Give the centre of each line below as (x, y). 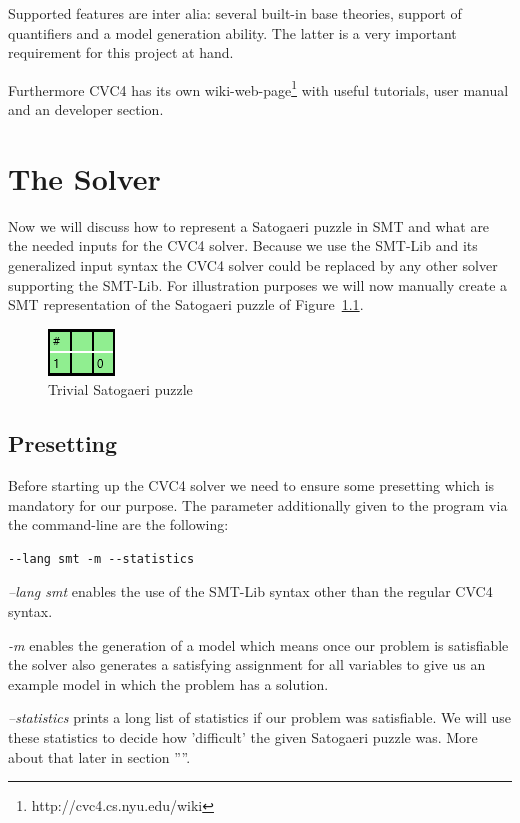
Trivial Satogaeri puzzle (120, 389)
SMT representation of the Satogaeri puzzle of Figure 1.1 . (186, 304)
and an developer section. (86, 109)
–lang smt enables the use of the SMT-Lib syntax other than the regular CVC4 (250, 591)
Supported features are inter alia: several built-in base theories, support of (235, 13)
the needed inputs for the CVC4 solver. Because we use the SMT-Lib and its (243, 245)
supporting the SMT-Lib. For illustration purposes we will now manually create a (258, 284)
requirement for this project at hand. (121, 52)
